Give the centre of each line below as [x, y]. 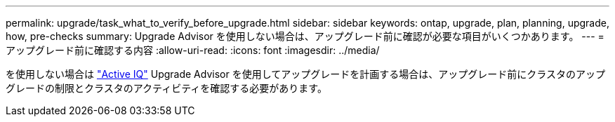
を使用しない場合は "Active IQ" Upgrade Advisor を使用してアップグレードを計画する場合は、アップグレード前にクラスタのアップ [305, 74]
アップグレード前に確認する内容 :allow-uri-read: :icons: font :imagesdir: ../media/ [193, 50]
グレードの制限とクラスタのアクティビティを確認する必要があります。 [166, 88]
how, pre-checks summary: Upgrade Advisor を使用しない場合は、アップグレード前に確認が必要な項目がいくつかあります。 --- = [305, 36]
